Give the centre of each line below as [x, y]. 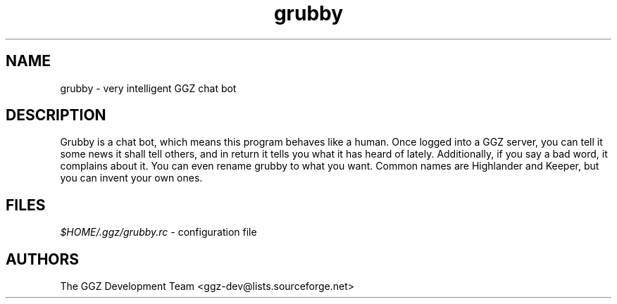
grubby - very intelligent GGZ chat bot [148, 88]
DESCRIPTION [56, 115]
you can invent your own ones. [131, 178]
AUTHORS [43, 259]
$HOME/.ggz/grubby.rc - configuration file [158, 232]
